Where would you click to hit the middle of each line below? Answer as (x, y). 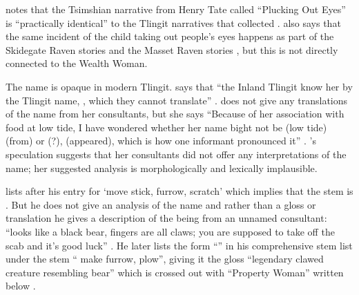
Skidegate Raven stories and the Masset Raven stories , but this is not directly (172, 49)
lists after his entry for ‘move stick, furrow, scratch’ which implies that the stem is (179, 191)
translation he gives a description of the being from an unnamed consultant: (166, 218)
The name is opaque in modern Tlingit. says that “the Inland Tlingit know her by (179, 86)
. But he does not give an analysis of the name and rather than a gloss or (161, 204)
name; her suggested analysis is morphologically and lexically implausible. (162, 168)
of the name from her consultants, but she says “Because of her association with (175, 114)
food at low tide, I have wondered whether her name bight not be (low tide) (166, 127)
